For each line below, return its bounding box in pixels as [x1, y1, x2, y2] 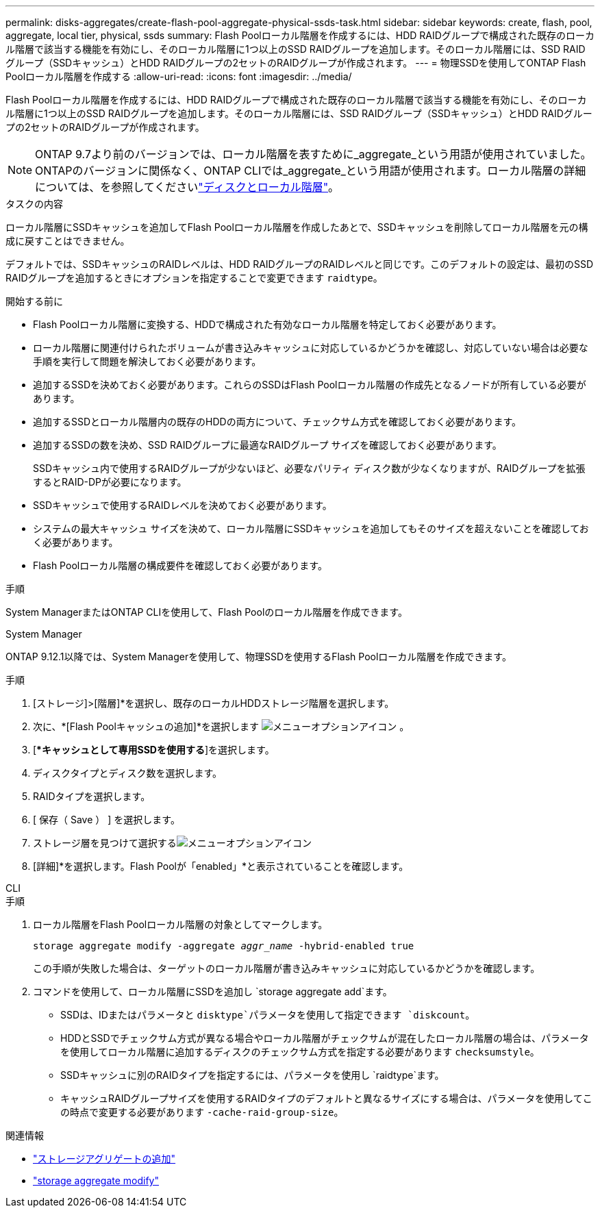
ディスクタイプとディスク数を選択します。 [33, 767, 223, 779]
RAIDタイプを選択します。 [33, 790, 151, 802]
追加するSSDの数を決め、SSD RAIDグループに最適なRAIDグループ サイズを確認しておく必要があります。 [33, 439, 502, 451]
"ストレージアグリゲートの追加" [33, 1153, 176, 1164]
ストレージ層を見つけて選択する [33, 837, 177, 849]
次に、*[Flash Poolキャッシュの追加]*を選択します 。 [33, 721, 410, 732]
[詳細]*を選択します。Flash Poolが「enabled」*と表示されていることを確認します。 [33, 860, 409, 872]
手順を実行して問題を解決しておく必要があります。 [33, 355, 262, 367]
